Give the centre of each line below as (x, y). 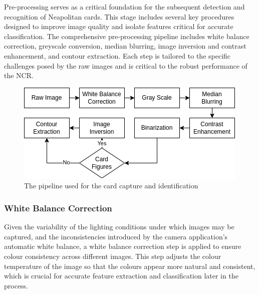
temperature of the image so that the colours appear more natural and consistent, (130, 266)
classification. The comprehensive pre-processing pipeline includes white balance (127, 36)
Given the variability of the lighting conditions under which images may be (119, 227)
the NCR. (19, 75)
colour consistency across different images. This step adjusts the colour (113, 256)
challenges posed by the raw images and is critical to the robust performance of (126, 65)
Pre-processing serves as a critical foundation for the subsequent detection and (124, 7)
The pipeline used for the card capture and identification (111, 186)
